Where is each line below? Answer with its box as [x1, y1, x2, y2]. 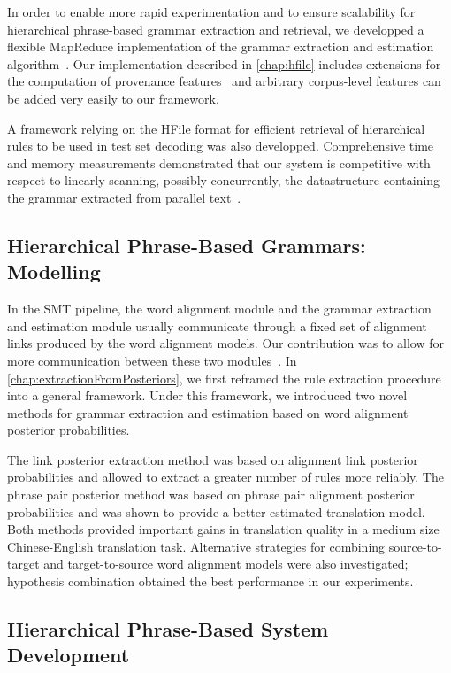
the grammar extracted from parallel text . [7, 188, 241, 206]
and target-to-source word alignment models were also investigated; [43, 554, 409, 573]
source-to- [388, 537, 442, 555]
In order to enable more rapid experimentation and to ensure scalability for [7, 3, 416, 20]
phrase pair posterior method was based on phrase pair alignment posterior [7, 485, 415, 504]
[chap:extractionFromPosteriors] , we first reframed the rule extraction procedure [7, 368, 441, 387]
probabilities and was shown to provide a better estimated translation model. [7, 502, 425, 521]
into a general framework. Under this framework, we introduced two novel [7, 386, 408, 405]
